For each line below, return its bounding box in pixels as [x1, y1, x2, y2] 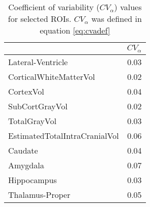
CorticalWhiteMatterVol [8, 70, 95, 82]
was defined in [91, 13, 142, 24]
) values [114, 1, 142, 13]
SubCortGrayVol [8, 100, 68, 112]
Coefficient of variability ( [8, 1, 100, 13]
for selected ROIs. [8, 13, 72, 24]
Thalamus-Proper [8, 188, 71, 200]
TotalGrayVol [8, 114, 56, 127]
